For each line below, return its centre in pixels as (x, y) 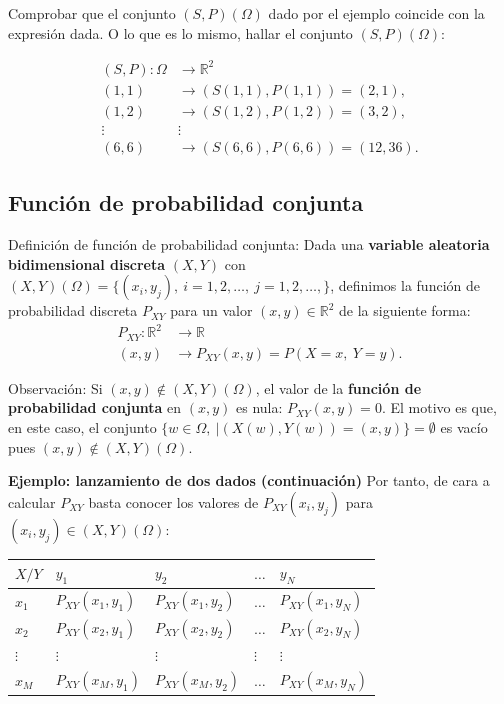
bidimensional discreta (87, 263)
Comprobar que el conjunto (92, 13)
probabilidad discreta (73, 310)
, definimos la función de (405, 285)
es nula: (259, 407)
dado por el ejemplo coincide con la (376, 13)
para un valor (211, 310)
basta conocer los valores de (173, 501)
